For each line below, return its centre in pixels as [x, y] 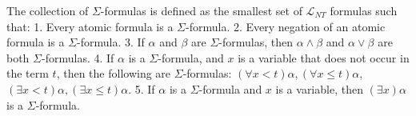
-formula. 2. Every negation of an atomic [286, 26]
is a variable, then [319, 88]
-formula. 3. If [111, 42]
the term [28, 73]
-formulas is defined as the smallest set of [201, 10]
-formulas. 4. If [78, 57]
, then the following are [114, 73]
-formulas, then [256, 42]
